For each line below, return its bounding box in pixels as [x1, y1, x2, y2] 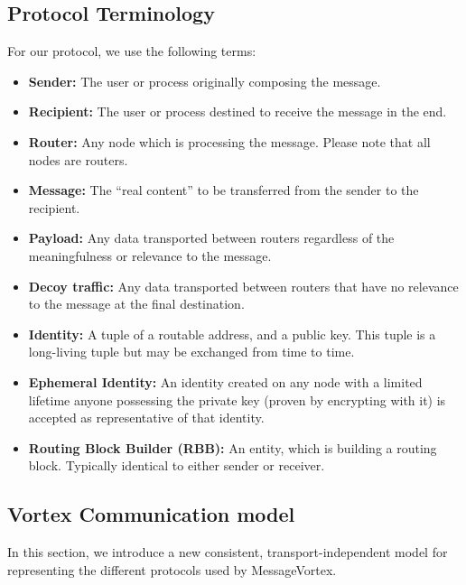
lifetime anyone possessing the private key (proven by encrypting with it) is [28, 390, 446, 409]
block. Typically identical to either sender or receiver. [28, 456, 325, 475]
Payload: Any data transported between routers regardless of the [28, 228, 395, 247]
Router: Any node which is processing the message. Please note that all [28, 132, 431, 151]
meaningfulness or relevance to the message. [28, 246, 272, 265]
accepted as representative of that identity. [28, 408, 265, 427]
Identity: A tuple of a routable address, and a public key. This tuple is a [28, 324, 436, 343]
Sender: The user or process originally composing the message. [28, 71, 381, 90]
